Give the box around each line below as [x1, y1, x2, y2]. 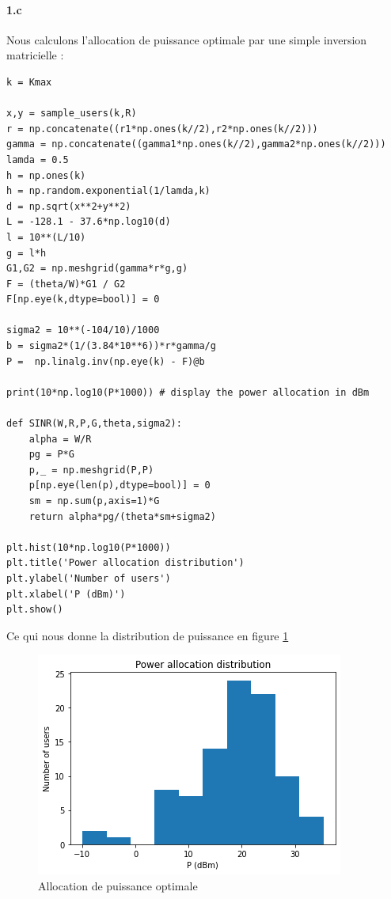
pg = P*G [28, 449, 74, 461]
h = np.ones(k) [6, 169, 86, 181]
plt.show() [6, 604, 63, 616]
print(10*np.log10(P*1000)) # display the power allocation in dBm [6, 386, 370, 398]
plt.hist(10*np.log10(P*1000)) [6, 541, 171, 553]
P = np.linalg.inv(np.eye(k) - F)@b [6, 355, 205, 367]
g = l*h [6, 247, 47, 259]
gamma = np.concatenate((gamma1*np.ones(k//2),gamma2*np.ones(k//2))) [6, 138, 386, 150]
